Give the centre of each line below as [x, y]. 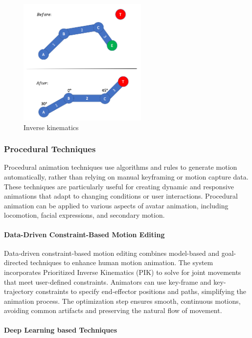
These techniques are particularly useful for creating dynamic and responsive [119, 186]
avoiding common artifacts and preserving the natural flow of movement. [113, 310]
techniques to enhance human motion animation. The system [122, 262]
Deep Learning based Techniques [60, 329]
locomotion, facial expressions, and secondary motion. [84, 215]
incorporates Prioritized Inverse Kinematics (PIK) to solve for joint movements [123, 272]
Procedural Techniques [50, 149]
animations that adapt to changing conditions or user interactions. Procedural [121, 196]
